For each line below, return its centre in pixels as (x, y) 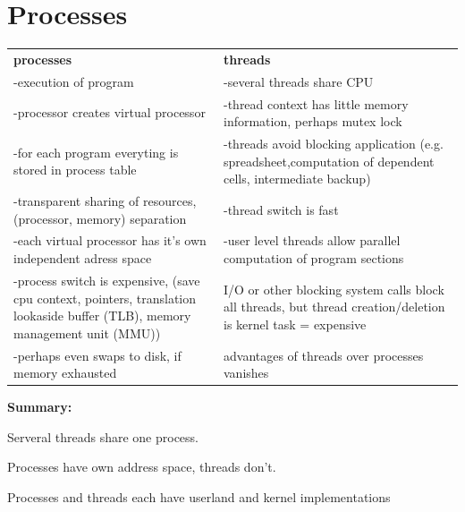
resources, (169, 201)
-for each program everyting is (96, 152)
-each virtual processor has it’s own (110, 240)
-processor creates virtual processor (110, 112)
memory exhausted (65, 373)
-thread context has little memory (316, 103)
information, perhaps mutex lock (313, 121)
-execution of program (74, 81)
